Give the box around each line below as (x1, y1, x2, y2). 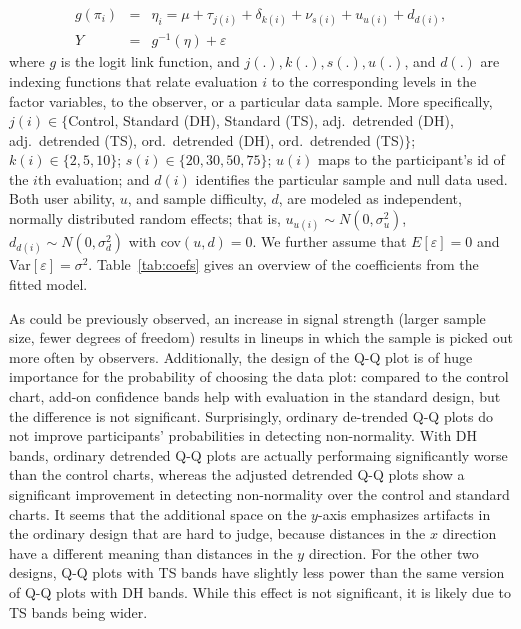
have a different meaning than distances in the (9, 542, 293, 563)
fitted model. (9, 274, 88, 295)
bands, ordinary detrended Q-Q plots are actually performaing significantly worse (9, 444, 508, 465)
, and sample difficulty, (127, 188, 267, 209)
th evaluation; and (37, 168, 150, 189)
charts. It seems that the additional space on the (9, 503, 307, 524)
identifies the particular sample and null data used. (195, 168, 508, 189)
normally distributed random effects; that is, (9, 208, 281, 229)
